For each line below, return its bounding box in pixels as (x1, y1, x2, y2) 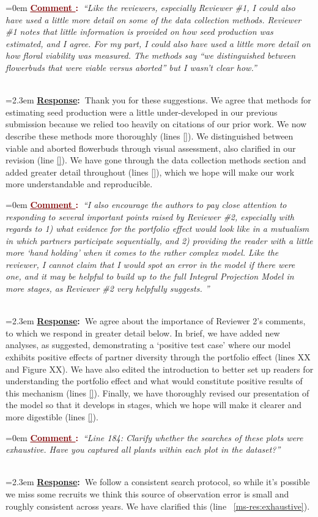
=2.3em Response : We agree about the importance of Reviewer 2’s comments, (6, 314, 306, 327)
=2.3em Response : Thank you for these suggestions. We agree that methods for (6, 94, 311, 106)
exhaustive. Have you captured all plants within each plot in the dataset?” (6, 443, 281, 456)
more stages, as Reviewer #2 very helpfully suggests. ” (6, 282, 210, 295)
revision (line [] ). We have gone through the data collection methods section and (6, 154, 306, 166)
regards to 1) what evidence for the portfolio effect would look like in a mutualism (6, 222, 309, 235)
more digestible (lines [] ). (6, 411, 98, 423)
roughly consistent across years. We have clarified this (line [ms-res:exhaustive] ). (6, 499, 310, 512)
